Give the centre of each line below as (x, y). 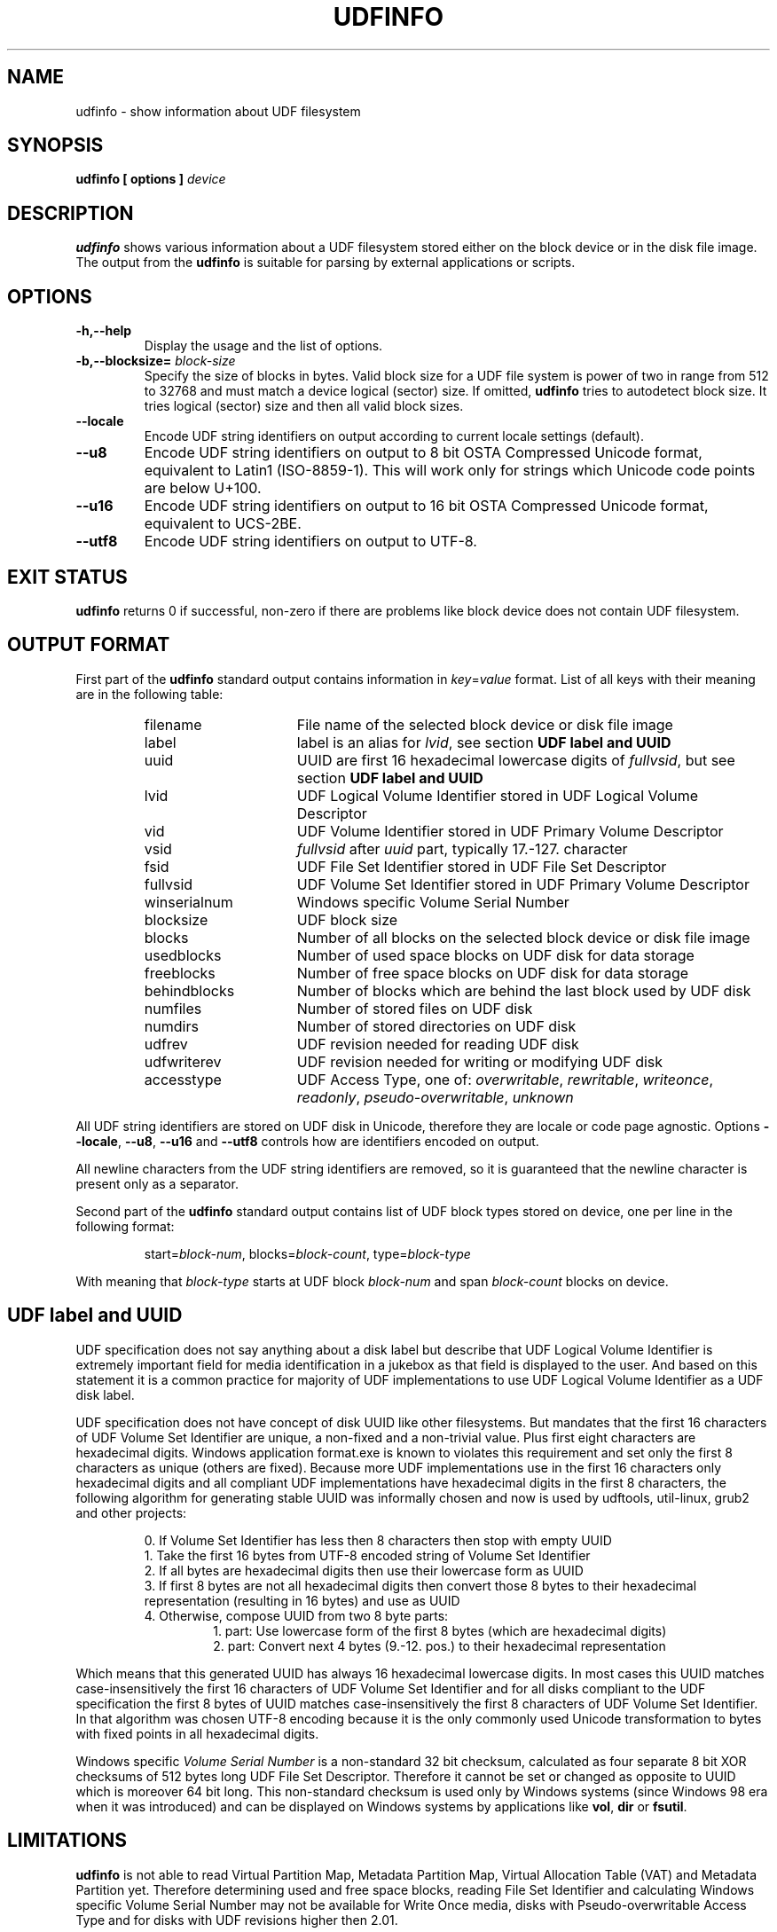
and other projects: (131, 1512)
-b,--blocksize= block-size (156, 361)
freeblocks (180, 973)
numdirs (171, 1026)
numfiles (173, 1008)
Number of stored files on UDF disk (415, 1008)
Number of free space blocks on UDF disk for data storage (493, 973)
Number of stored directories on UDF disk (436, 1026)
